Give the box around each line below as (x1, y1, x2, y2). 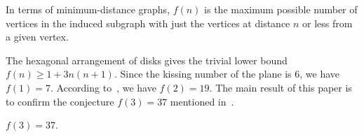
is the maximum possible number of (204, 2, 358, 16)
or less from (302, 15, 353, 30)
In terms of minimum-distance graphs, (6, 2, 170, 16)
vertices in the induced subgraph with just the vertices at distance (6, 15, 290, 30)
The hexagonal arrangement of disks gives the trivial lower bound (6, 52, 288, 67)
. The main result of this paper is (209, 80, 352, 94)
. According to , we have (50, 80, 156, 94)
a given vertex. (6, 29, 69, 44)
